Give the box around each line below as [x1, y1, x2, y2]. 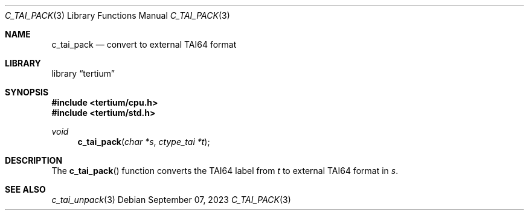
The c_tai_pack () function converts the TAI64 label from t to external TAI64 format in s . [51, 165, 399, 176]
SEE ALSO [5, 184, 46, 194]
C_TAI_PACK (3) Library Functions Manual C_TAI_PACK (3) [5, 10, 230, 21]
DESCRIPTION [5, 155, 63, 165]
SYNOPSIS [5, 87, 49, 97]
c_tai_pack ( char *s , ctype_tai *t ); [77, 136, 210, 147]
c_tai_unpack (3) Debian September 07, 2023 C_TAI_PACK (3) [51, 194, 291, 205]
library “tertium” [51, 68, 115, 79]
